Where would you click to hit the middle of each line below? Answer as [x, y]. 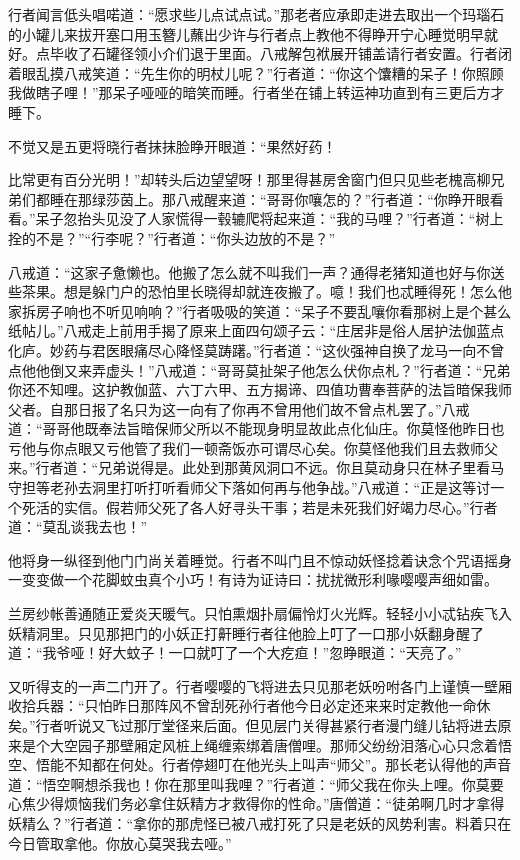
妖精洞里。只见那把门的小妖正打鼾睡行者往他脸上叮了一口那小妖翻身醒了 [246, 632]
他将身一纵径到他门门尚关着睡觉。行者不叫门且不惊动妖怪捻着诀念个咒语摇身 [260, 559]
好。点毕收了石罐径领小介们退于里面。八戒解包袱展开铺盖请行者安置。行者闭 [260, 53]
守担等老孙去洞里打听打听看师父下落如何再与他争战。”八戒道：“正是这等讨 [249, 487]
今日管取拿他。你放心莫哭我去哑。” [120, 842]
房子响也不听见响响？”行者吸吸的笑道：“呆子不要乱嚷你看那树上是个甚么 [273, 310]
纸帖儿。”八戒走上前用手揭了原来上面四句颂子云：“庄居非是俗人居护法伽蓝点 [256, 330]
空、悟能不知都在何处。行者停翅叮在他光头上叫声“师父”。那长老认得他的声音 [260, 764]
